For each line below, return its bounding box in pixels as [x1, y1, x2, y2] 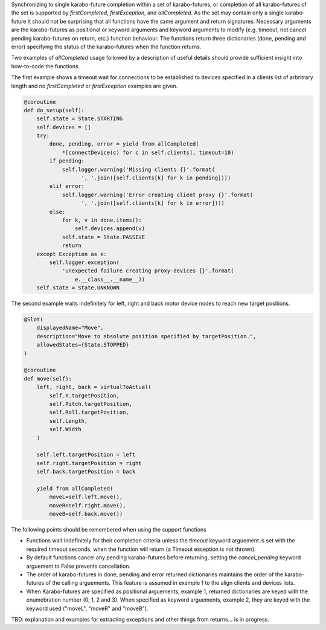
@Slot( [24, 316, 43, 323]
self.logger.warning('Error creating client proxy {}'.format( [62, 191, 254, 198]
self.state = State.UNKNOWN [36, 284, 120, 291]
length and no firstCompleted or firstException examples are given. [11, 82, 178, 89]
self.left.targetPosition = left [36, 451, 136, 458]
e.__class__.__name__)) [74, 275, 145, 283]
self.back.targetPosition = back [36, 468, 136, 475]
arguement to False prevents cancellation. [26, 562, 131, 570]
